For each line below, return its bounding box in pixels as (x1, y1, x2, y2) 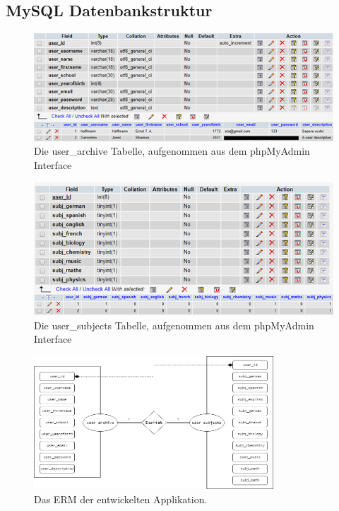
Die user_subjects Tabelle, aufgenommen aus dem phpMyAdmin (34, 317, 314, 332)
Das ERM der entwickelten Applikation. (34, 491, 208, 506)
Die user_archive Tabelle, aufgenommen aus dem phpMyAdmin (34, 143, 310, 158)
